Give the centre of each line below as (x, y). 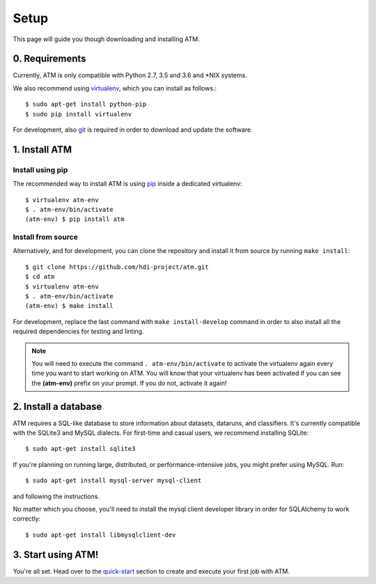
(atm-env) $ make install (70, 306)
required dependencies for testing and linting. (78, 332)
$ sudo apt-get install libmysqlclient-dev (101, 535)
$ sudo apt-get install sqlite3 (80, 449)
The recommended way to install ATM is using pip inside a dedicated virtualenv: (128, 184)
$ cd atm (40, 277)
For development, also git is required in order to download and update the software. (133, 130)
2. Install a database (57, 407)
